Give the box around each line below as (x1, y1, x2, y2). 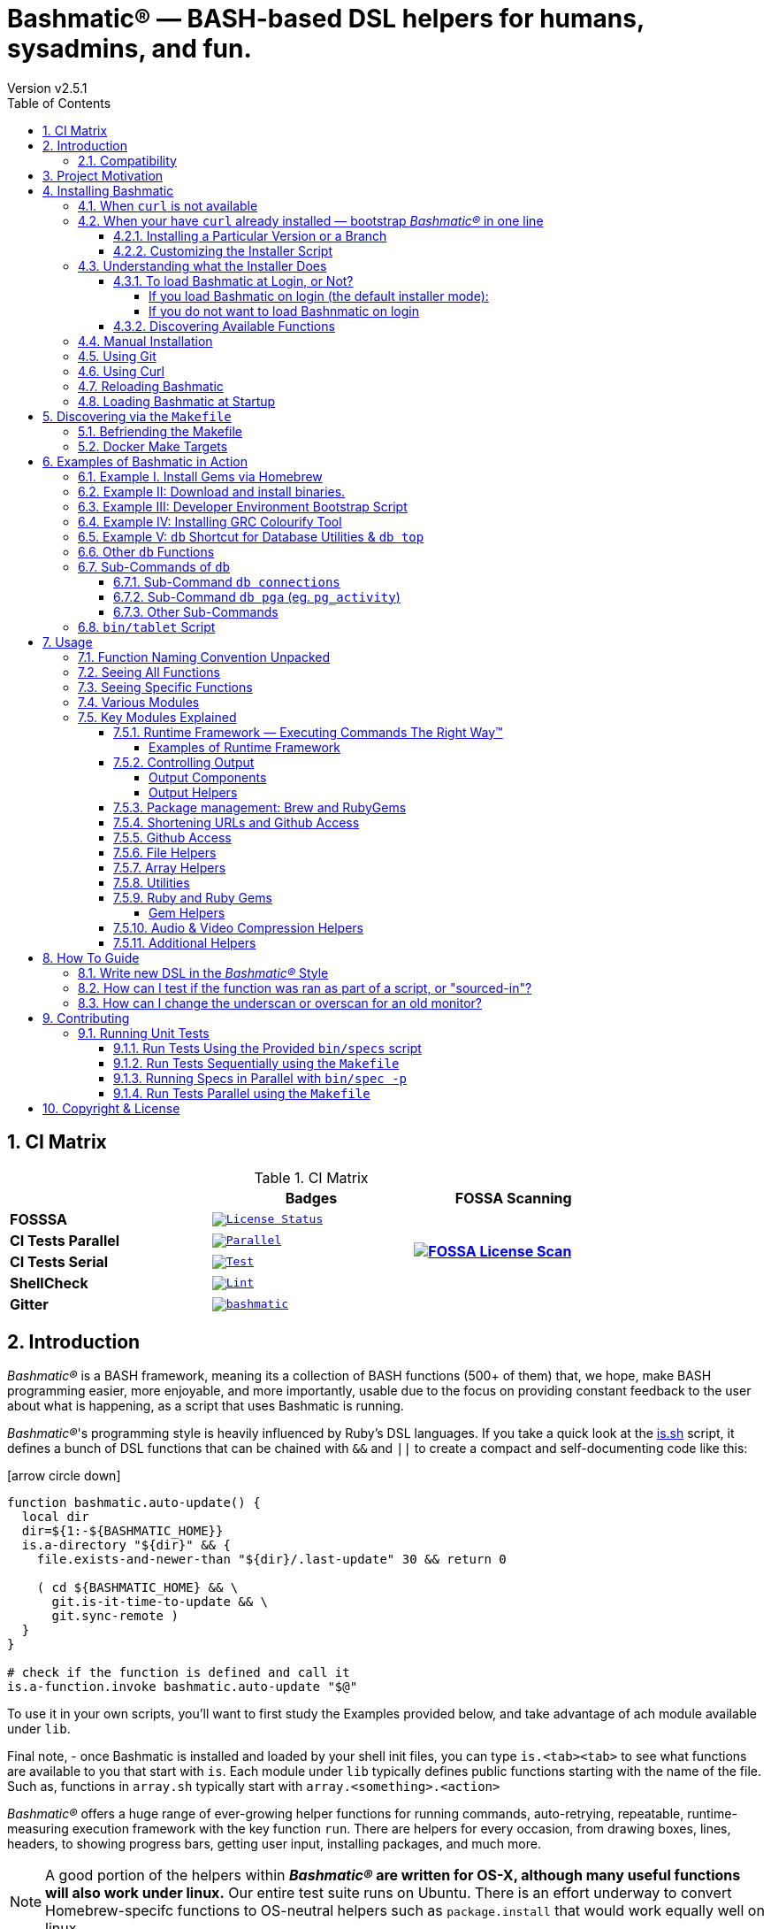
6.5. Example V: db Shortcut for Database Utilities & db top (78, 528, 424, 544)
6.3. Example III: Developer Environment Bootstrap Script (78, 498, 408, 514)
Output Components (149, 769, 267, 785)
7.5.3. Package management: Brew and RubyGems (113, 799, 407, 815)
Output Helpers (149, 784, 238, 800)
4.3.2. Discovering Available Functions (113, 318, 335, 334)
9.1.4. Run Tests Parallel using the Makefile (113, 1085, 370, 1101)
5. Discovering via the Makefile (42, 408, 232, 424)
